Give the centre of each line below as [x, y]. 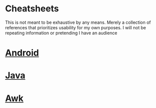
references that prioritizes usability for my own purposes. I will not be [76, 27]
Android [22, 53]
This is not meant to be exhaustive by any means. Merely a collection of [78, 22]
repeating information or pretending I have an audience [61, 33]
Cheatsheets [32, 9]
